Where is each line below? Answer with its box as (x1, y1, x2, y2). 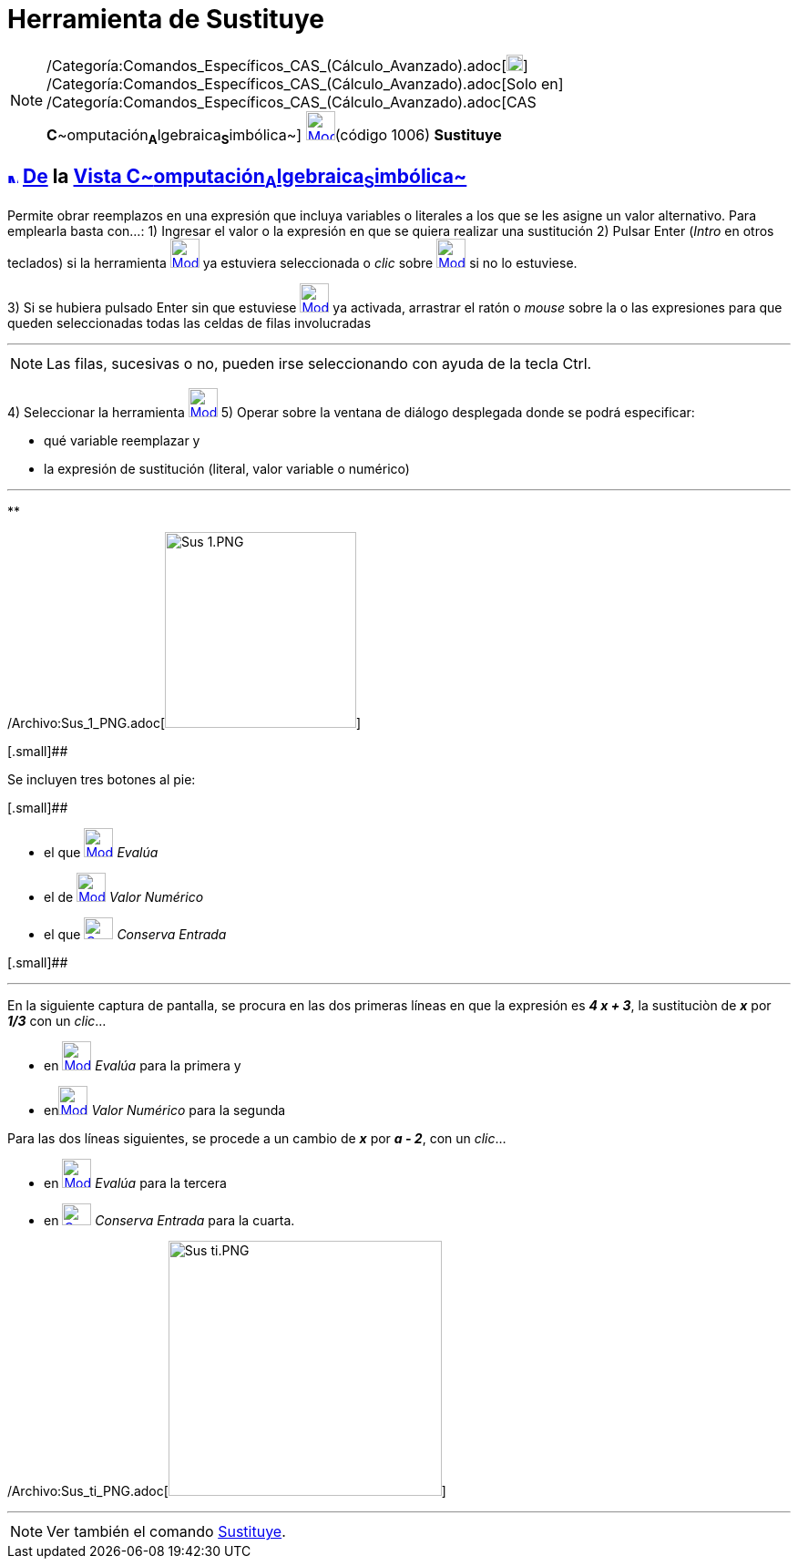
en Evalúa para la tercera (44, 1174, 227, 1191)
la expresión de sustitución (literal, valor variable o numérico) (44, 460, 410, 476)
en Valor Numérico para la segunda (44, 1101, 286, 1118)
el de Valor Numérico (44, 888, 204, 905)
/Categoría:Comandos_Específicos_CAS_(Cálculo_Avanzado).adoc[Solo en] (46, 74, 564, 93)
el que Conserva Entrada (44, 926, 227, 942)
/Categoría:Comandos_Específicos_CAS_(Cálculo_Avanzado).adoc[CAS (46, 92, 537, 111)
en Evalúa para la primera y (44, 1057, 241, 1073)
